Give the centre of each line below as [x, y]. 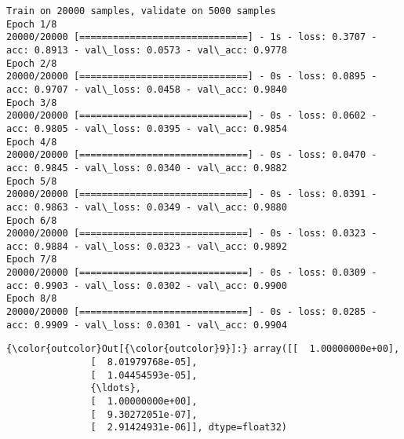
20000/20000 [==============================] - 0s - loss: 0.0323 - [192, 234]
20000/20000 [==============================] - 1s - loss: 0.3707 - [192, 37]
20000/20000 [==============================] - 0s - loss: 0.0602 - [192, 116]
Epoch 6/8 [32, 220]
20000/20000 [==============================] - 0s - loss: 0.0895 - [192, 77]
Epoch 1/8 [32, 24]
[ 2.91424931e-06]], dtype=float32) [189, 428]
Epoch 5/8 [32, 181]
